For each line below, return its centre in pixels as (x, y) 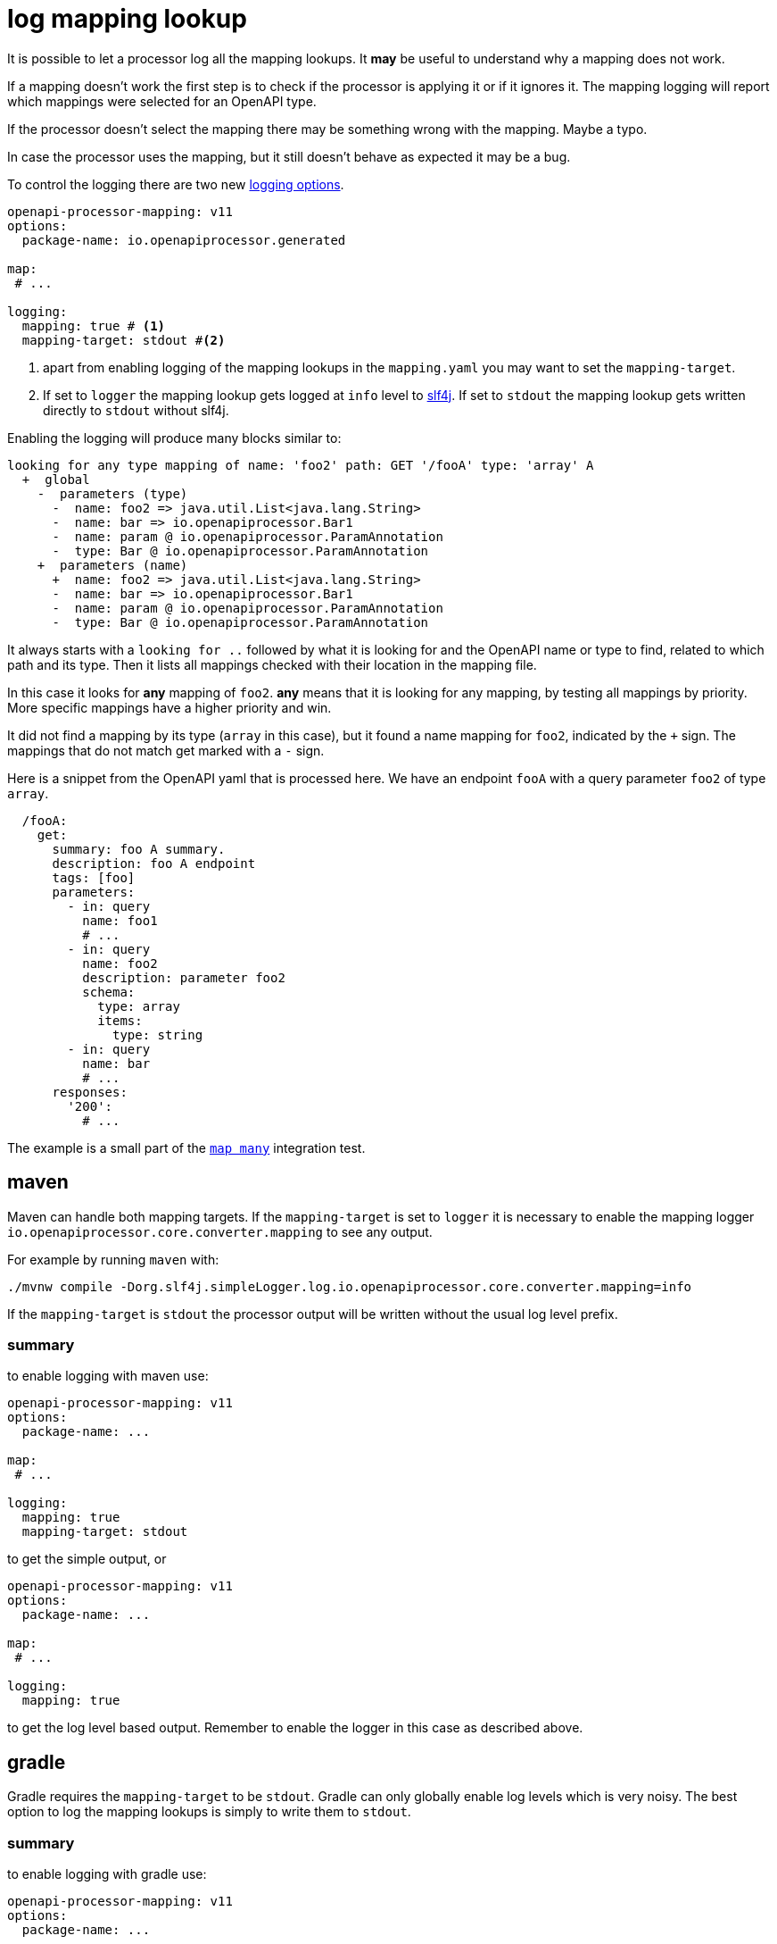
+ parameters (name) (112, 565)
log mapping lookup (127, 19)
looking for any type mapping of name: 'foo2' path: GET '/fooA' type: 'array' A (301, 465)
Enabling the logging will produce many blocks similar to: (174, 438)
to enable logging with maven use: (108, 1376)
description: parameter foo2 (184, 977)
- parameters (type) (112, 493)
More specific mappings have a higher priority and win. (169, 707)
